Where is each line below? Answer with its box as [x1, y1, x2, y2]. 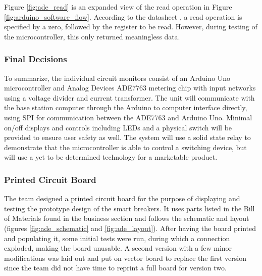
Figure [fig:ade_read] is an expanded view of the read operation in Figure [4, 2, 232, 12]
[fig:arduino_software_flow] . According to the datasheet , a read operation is [4, 11, 242, 22]
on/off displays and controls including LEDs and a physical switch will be [4, 122, 232, 132]
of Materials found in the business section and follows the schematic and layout [4, 213, 249, 223]
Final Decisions [4, 53, 67, 65]
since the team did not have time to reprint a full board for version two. [4, 262, 227, 273]
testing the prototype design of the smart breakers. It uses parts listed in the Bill [4, 203, 255, 213]
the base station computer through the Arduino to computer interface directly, [4, 102, 247, 113]
